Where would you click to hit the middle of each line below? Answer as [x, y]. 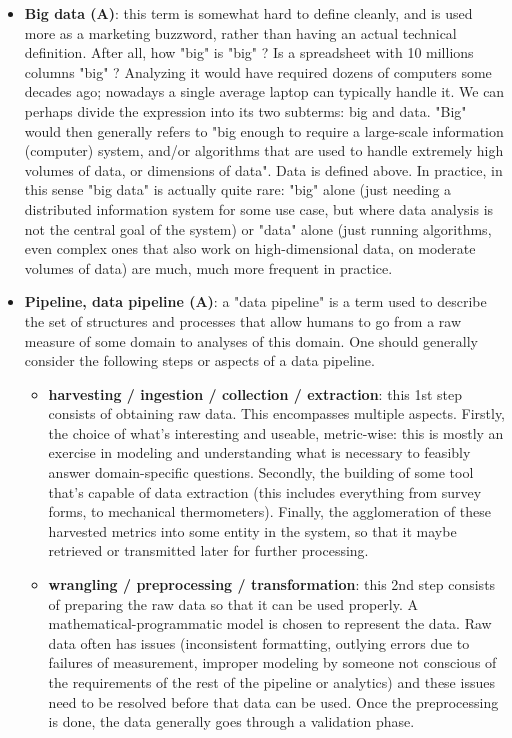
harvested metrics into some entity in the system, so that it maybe [252, 530]
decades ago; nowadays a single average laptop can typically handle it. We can [264, 91]
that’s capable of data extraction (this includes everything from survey [265, 491]
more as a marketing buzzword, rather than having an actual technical [240, 32]
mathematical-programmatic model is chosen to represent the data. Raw [270, 623]
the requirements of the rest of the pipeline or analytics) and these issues [271, 682]
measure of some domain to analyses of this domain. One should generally [251, 340]
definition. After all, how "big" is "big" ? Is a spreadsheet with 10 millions [249, 52]
